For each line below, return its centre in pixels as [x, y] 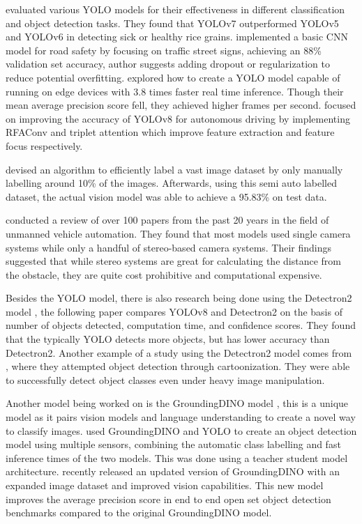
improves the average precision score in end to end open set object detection [168, 499]
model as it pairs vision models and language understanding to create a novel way [181, 417]
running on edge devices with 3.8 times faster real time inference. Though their [175, 91]
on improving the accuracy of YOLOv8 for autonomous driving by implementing [178, 118]
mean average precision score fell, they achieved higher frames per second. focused [181, 105]
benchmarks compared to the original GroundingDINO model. [139, 513]
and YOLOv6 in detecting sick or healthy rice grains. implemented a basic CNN [177, 37]
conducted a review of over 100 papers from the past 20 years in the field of [167, 220]
